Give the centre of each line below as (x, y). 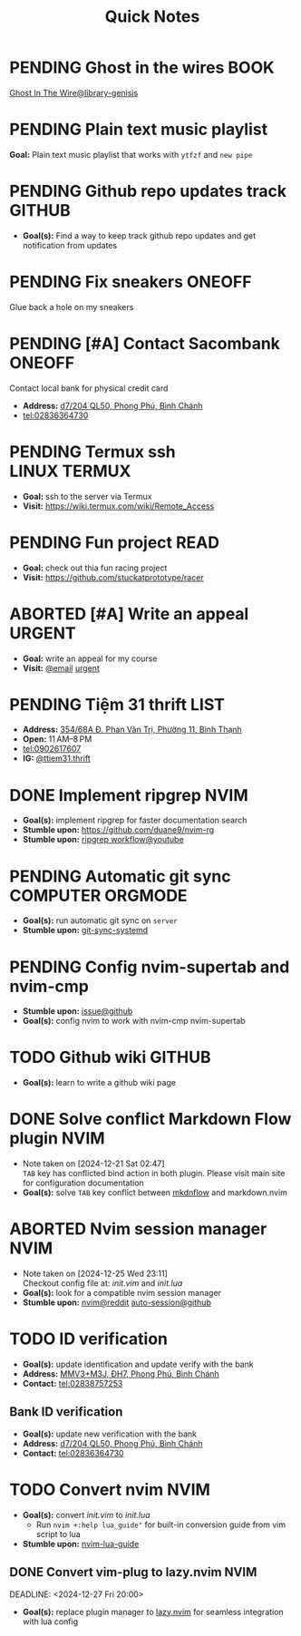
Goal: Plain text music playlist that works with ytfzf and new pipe (131, 154)
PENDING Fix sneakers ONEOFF (131, 282)
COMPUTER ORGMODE (98, 896)
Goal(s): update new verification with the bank (110, 1434)
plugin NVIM (58, 1139)
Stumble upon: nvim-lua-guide (81, 1543)
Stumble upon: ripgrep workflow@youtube (103, 840)
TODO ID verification (89, 1339)
